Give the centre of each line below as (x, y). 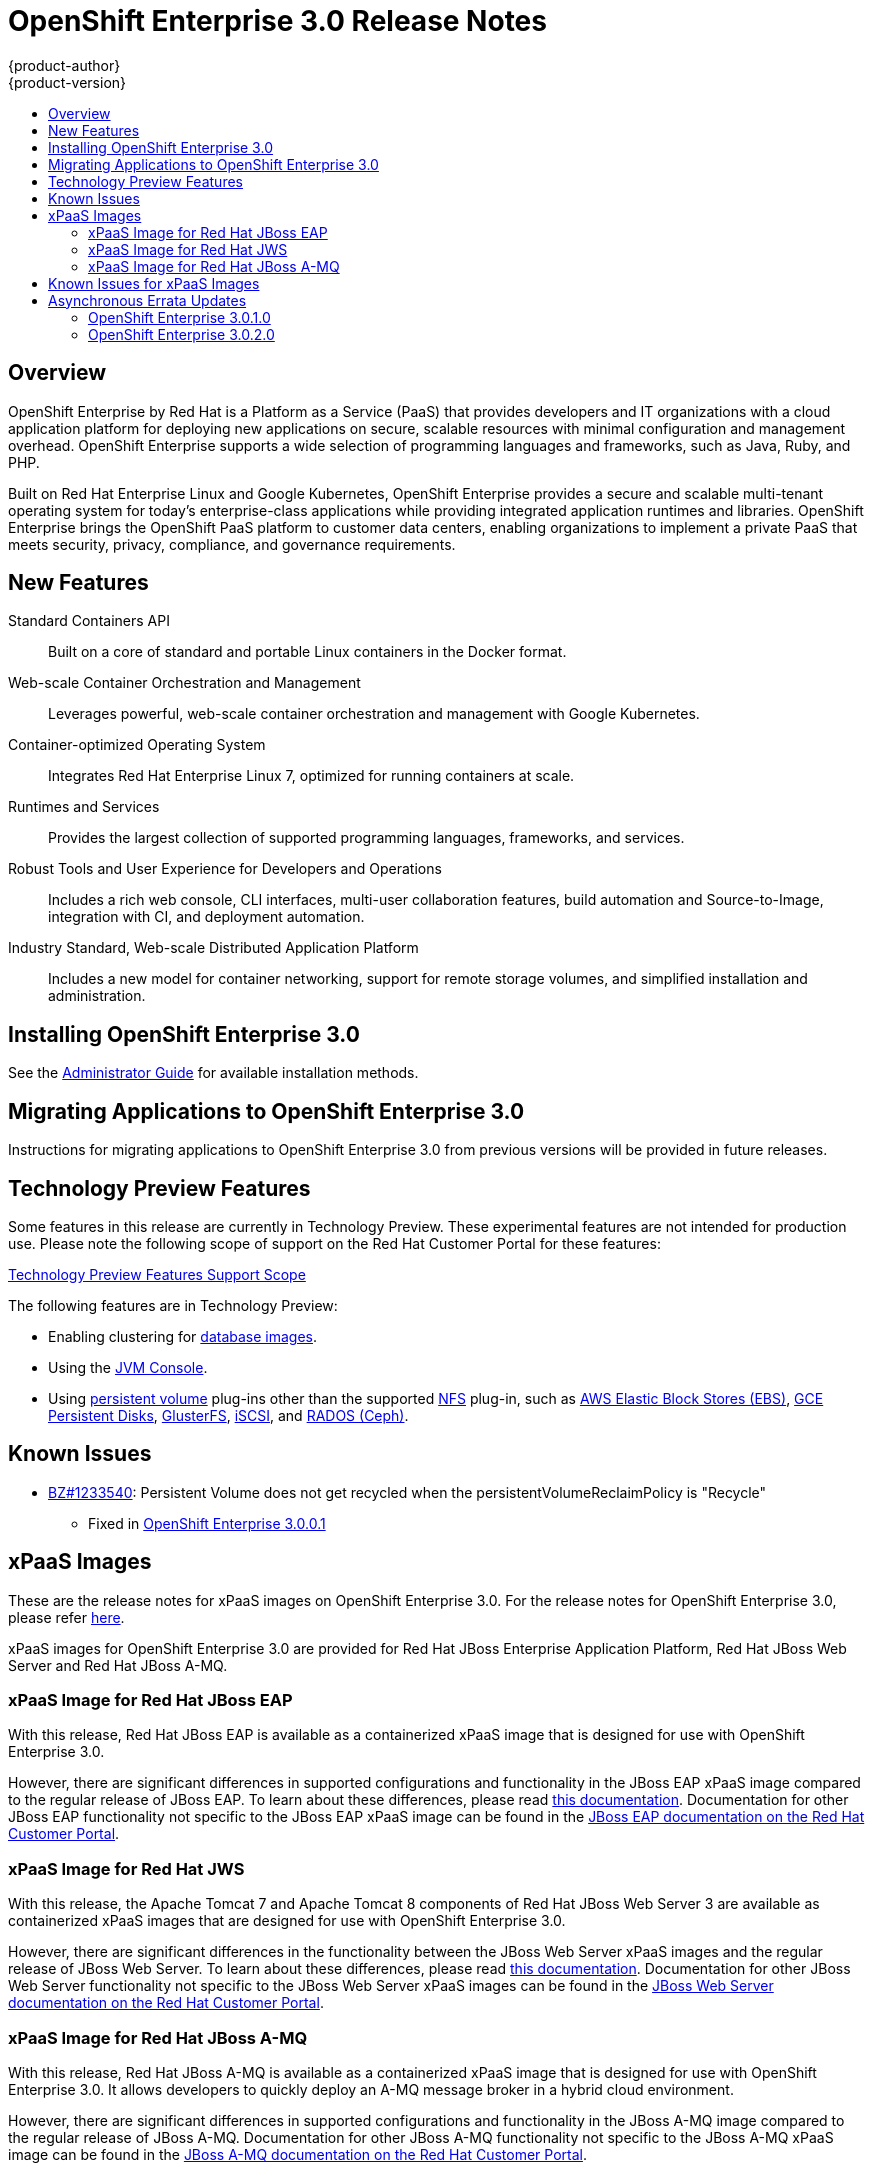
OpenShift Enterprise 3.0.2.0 (181, 334)
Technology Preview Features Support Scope (157, 1274)
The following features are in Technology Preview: (173, 1305)
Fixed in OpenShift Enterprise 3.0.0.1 (207, 1523)
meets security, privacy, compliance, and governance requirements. (232, 544)
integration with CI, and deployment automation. (206, 917)
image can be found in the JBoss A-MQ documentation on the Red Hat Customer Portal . (297, 2154)
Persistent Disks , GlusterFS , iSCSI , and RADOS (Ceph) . (228, 1415)
